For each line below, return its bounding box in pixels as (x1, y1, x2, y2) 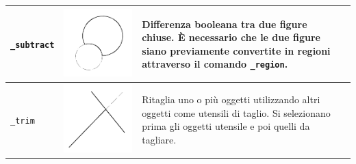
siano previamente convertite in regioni (142, 43, 331, 57)
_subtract (10, 40, 55, 50)
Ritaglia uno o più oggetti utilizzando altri (142, 92, 320, 107)
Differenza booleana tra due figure (142, 16, 307, 31)
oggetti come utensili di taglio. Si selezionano (142, 105, 331, 120)
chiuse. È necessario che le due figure (142, 30, 320, 44)
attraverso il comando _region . (142, 57, 288, 71)
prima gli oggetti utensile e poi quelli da (142, 119, 310, 133)
